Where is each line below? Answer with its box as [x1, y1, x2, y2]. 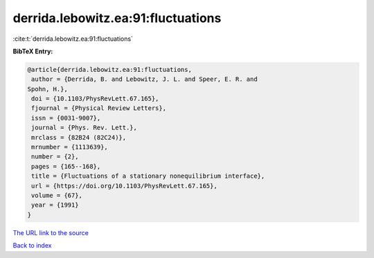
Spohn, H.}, [27, 85, 69, 93]
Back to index [12, 241, 52, 250]
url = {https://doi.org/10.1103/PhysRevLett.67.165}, [31, 182, 217, 190]
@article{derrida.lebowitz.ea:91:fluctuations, [27, 66, 192, 73]
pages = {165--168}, [31, 163, 101, 170]
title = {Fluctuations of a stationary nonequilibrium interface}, [31, 172, 265, 180]
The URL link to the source [12, 228, 89, 237]
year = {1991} [31, 201, 79, 209]
